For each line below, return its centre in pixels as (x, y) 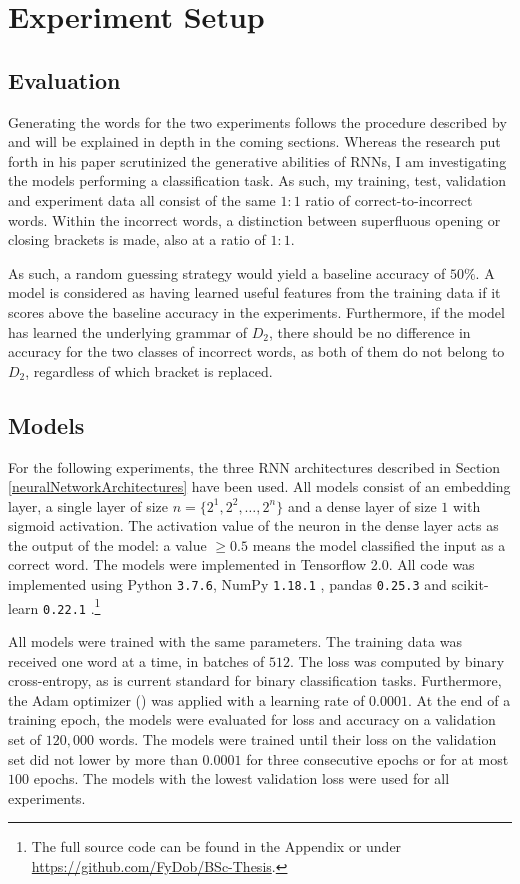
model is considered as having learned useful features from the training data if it (254, 292)
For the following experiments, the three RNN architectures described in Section (254, 466)
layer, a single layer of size (88, 505)
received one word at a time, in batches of (136, 660)
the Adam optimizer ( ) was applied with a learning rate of (186, 699)
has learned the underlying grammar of (128, 331)
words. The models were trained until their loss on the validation (297, 739)
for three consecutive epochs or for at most (377, 758)
